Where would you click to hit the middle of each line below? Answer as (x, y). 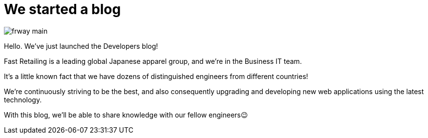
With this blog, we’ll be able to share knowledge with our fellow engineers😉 (126, 115)
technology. (23, 99)
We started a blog (63, 9)
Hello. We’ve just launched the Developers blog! (81, 46)
